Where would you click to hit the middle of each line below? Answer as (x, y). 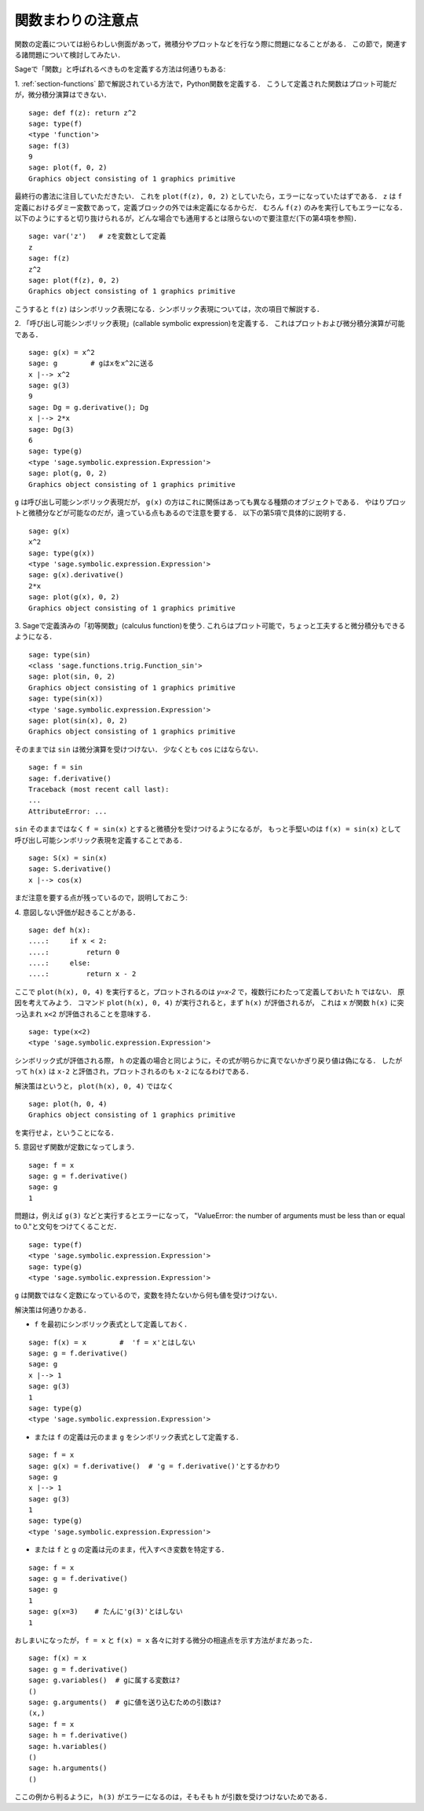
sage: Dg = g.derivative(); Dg (89, 407)
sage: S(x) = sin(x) (68, 858)
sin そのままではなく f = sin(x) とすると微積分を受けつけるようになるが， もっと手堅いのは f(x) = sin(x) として (208, 829)
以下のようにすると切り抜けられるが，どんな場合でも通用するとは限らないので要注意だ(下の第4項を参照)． (188, 218)
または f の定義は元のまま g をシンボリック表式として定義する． (139, 1436)
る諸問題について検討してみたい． (69, 54)
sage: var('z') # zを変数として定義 (97, 236)
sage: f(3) (49, 146)
